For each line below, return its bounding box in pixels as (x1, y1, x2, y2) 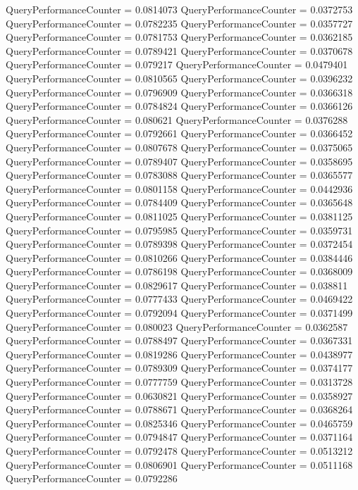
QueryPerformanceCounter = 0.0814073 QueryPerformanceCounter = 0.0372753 (6, 2, 353, 16)
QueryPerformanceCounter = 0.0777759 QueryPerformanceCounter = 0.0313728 (6, 375, 353, 389)
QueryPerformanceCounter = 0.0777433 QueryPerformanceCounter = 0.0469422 (6, 291, 353, 306)
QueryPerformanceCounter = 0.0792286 (6, 471, 178, 486)
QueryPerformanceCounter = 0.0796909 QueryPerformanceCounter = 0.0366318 (6, 84, 353, 99)
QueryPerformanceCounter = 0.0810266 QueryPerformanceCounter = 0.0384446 (6, 250, 353, 265)
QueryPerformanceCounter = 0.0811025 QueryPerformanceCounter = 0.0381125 (6, 208, 353, 223)
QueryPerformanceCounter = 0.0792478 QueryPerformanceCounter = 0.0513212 (6, 444, 353, 458)
